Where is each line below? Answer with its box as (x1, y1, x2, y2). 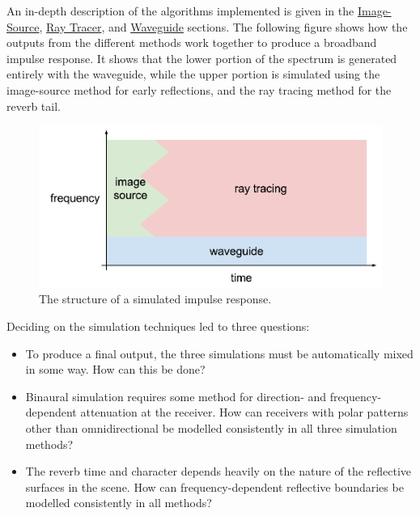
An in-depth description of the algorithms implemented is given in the (6, 2, 354, 19)
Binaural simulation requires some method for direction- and (25, 387, 327, 404)
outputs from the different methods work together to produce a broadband (6, 34, 377, 51)
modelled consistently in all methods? (25, 494, 212, 511)
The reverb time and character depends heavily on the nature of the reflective (25, 463, 412, 480)
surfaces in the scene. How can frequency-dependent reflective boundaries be (25, 478, 404, 495)
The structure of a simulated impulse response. (39, 290, 272, 307)
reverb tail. (6, 97, 61, 114)
